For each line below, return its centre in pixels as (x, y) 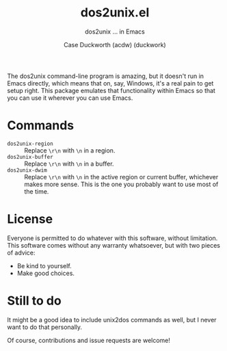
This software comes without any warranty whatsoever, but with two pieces (114, 245)
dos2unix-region (30, 144)
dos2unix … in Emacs (115, 31)
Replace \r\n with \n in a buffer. (69, 164)
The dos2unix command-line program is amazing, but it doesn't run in (105, 76)
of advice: (21, 252)
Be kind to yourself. (44, 265)
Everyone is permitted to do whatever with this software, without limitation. (112, 238)
